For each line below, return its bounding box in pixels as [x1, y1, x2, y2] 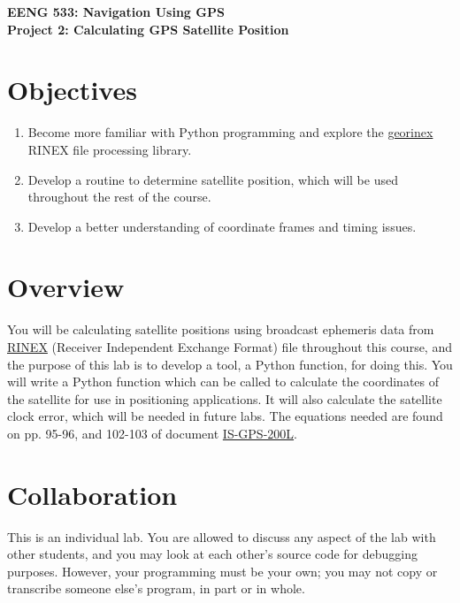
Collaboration [7, 476, 178, 512]
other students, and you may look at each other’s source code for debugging [7, 545, 418, 563]
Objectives [7, 72, 137, 108]
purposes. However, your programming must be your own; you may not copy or [7, 561, 438, 580]
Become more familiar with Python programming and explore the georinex [27, 123, 433, 141]
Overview [7, 269, 125, 305]
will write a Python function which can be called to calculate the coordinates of [7, 372, 440, 391]
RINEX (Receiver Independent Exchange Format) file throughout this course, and [7, 338, 452, 355]
